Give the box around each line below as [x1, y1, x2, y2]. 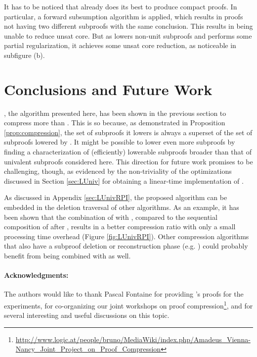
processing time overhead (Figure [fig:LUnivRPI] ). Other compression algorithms [4, 231, 249, 241]
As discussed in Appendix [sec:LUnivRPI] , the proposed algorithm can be [4, 192, 227, 203]
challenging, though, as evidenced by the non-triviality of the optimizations [4, 166, 232, 176]
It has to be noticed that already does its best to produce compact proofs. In [4, 1, 237, 11]
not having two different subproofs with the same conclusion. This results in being [4, 21, 253, 31]
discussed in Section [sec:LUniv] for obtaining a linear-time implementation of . [4, 175, 244, 186]
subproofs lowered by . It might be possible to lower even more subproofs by [4, 137, 235, 147]
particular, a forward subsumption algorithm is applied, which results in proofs [4, 11, 243, 21]
